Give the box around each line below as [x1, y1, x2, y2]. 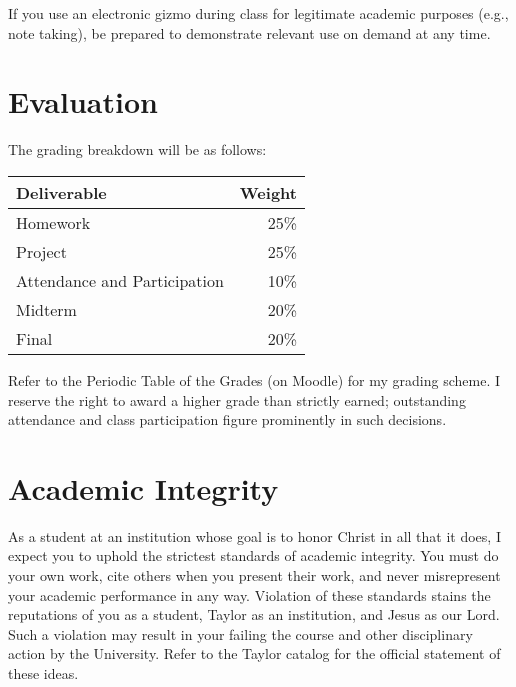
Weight [239, 180, 297, 204]
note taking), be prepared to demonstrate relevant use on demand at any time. [8, 22, 491, 43]
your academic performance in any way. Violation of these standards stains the [8, 584, 491, 605]
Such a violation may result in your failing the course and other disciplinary [8, 623, 473, 644]
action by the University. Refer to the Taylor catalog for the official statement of [8, 643, 501, 664]
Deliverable [16, 180, 107, 204]
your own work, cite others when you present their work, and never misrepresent [8, 565, 501, 585]
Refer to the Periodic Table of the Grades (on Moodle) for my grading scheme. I [8, 369, 500, 390]
